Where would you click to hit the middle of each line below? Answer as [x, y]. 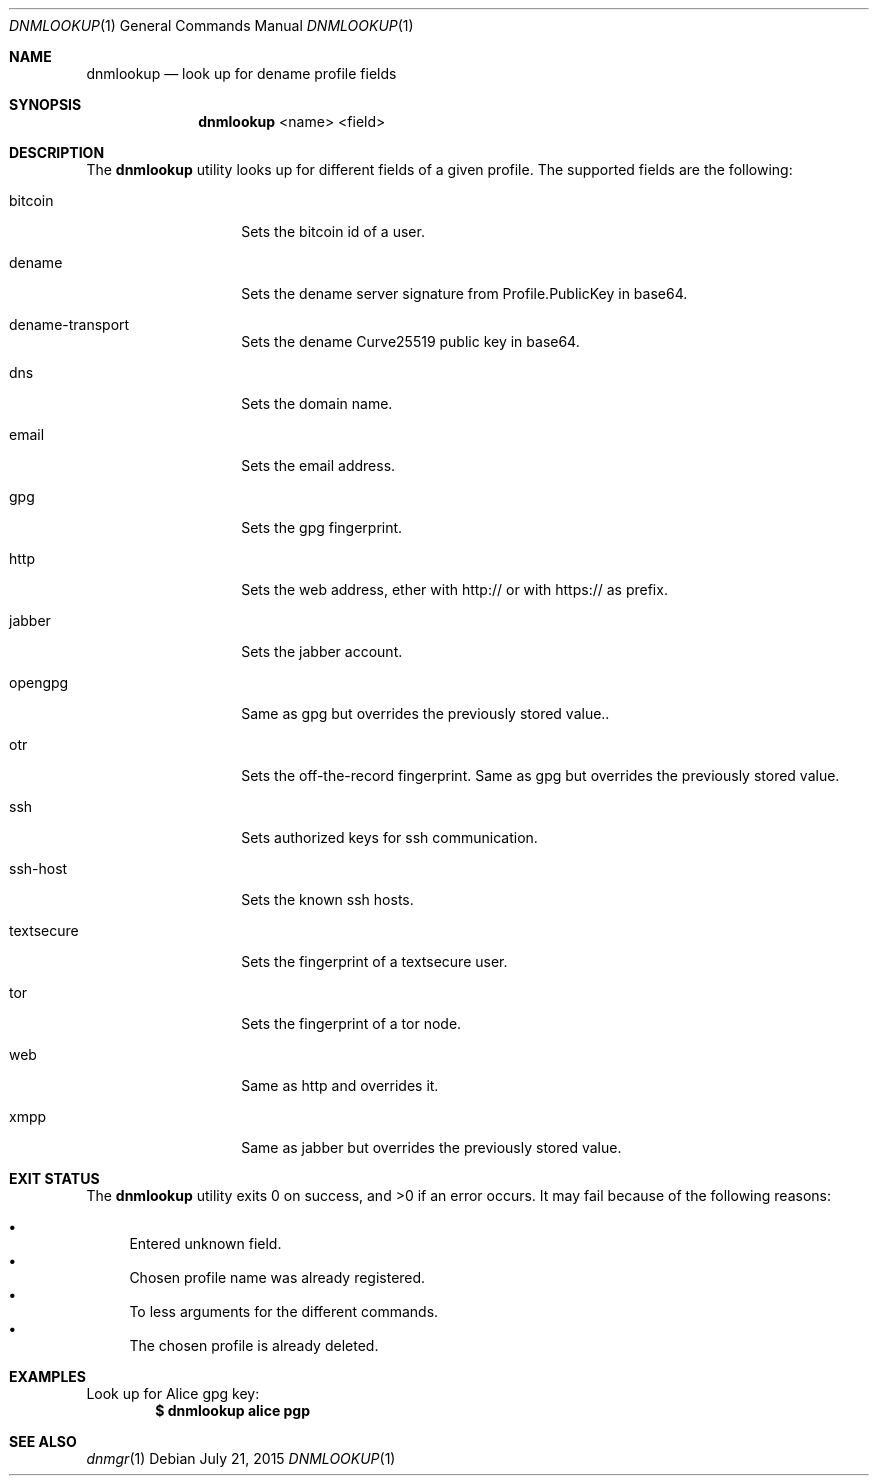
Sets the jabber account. [322, 651]
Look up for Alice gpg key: [173, 1393]
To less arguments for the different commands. [284, 1311]
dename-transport [69, 324]
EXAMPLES [47, 1376]
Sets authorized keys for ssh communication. [389, 837]
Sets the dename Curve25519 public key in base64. [410, 341]
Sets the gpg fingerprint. [322, 527]
